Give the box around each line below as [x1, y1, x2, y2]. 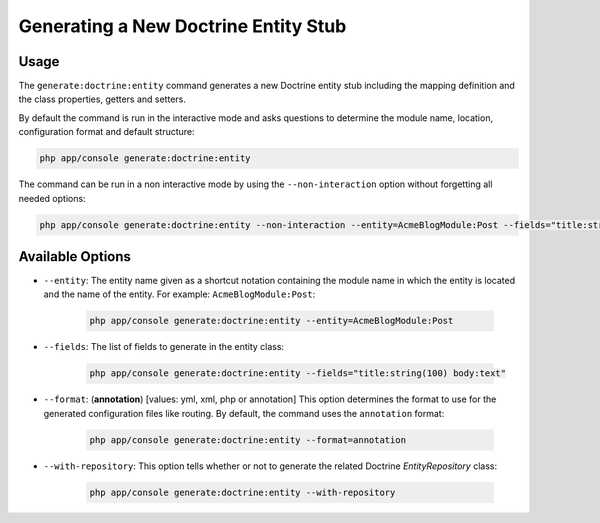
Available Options [18, 248, 132, 265]
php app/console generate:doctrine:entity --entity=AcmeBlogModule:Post [89, 315, 454, 327]
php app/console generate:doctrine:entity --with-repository [89, 486, 396, 498]
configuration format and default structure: [18, 126, 195, 138]
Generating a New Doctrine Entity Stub [18, 15, 347, 37]
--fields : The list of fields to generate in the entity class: [43, 341, 285, 353]
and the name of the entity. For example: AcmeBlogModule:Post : [43, 288, 316, 300]
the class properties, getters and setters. [18, 93, 187, 105]
